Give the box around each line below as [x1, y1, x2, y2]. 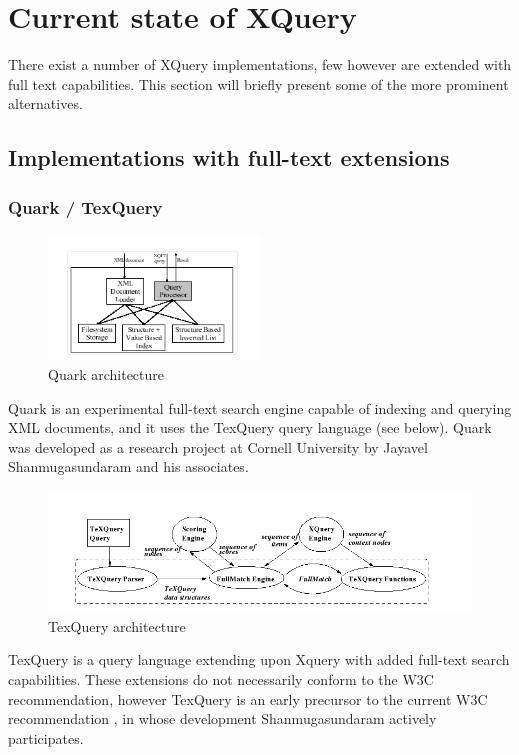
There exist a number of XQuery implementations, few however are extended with [8, 54, 512, 75]
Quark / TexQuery [8, 194, 163, 219]
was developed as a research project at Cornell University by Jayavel [8, 436, 428, 457]
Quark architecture [48, 364, 165, 385]
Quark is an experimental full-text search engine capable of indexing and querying [8, 397, 512, 418]
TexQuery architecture [48, 615, 186, 636]
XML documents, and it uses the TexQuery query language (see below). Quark [8, 417, 492, 438]
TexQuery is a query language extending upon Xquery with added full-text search [8, 649, 510, 670]
